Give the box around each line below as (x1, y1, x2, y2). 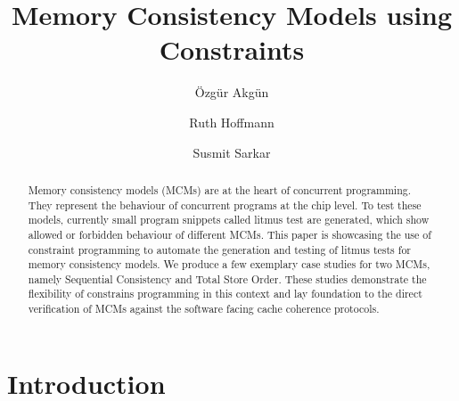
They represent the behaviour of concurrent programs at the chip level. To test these (28, 197, 422, 212)
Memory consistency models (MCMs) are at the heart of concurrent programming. (28, 182, 412, 197)
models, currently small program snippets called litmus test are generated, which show (28, 212, 430, 227)
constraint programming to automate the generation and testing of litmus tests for (28, 241, 412, 257)
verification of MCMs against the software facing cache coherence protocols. (28, 301, 380, 316)
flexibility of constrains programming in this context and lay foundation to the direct (28, 286, 422, 301)
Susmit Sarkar (193, 143, 271, 161)
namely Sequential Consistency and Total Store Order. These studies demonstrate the (28, 271, 427, 286)
